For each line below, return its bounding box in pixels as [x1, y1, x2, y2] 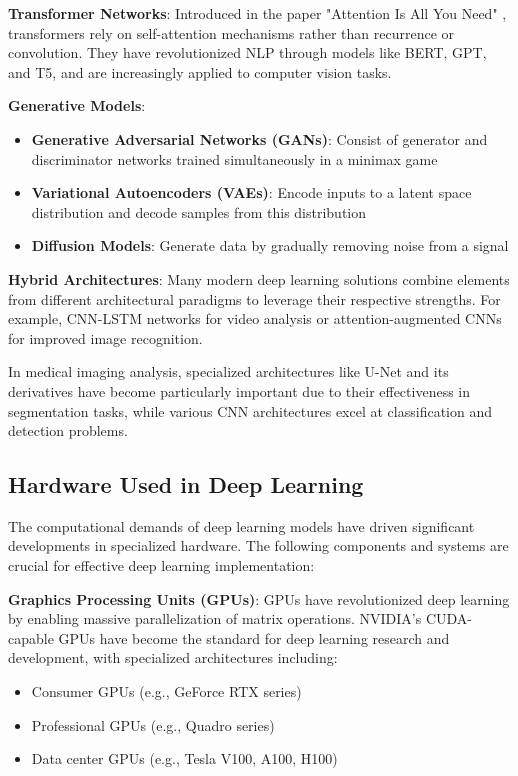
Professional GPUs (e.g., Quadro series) [31, 714, 275, 735]
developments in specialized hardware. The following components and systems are [8, 535, 509, 556]
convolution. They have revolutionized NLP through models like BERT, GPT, [8, 42, 487, 63]
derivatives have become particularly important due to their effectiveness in [8, 380, 471, 401]
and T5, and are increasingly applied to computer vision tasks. [8, 61, 392, 82]
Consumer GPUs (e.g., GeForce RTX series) [31, 681, 302, 702]
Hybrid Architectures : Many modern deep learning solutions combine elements [8, 268, 510, 289]
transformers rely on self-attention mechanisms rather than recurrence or [8, 22, 455, 43]
